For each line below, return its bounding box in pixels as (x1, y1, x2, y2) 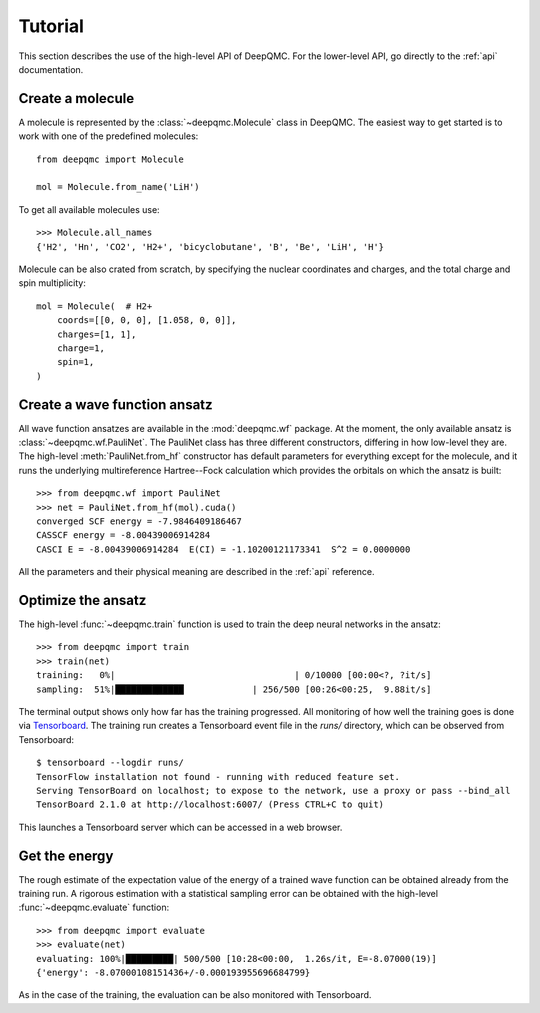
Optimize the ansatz (18, 591, 147, 609)
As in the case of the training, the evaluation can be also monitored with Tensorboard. (18, 989, 372, 1001)
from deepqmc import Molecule (36, 153, 185, 165)
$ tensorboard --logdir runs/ (36, 757, 185, 769)
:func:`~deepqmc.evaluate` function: (18, 901, 170, 914)
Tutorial (18, 15, 85, 37)
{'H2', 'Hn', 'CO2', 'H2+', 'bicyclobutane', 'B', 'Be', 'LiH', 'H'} (36, 241, 385, 252)
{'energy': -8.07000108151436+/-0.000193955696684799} (36, 966, 311, 978)
